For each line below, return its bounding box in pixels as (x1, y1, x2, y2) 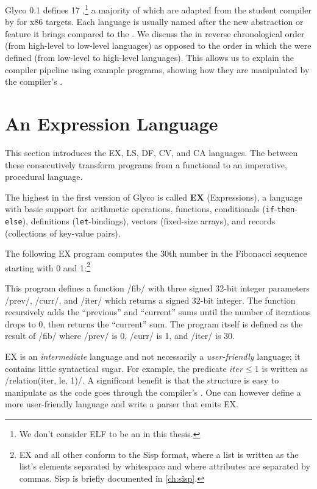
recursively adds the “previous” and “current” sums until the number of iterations (5, 305, 311, 318)
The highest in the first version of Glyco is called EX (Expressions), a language (5, 190, 302, 203)
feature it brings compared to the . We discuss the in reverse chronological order (5, 27, 305, 40)
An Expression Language (5, 111, 218, 135)
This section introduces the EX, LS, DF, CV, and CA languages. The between (5, 146, 298, 159)
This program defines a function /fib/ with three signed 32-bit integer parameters (5, 282, 310, 294)
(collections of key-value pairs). (5, 226, 121, 239)
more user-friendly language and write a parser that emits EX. (5, 398, 238, 410)
